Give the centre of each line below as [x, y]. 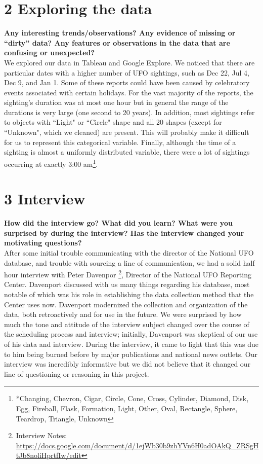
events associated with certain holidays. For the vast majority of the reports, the [129, 92]
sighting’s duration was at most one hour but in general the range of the [116, 102]
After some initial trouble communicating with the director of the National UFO [129, 253]
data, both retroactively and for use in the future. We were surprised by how [123, 314]
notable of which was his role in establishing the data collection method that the [129, 294]
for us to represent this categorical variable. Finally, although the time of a [120, 142]
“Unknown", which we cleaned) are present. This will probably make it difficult [127, 132]
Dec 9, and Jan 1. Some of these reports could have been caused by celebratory [127, 82]
